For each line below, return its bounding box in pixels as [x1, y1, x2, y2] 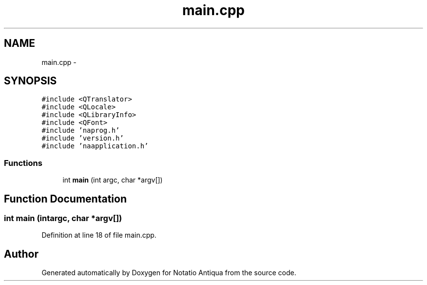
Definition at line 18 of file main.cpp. [41, 231, 156, 240]
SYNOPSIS [4, 75, 57, 87]
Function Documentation [4, 192, 127, 205]
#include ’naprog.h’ [41, 126, 120, 135]
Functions [4, 158, 42, 168]
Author [4, 247, 39, 260]
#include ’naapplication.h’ [41, 142, 149, 150]
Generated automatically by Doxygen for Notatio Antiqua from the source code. [41, 268, 296, 277]
